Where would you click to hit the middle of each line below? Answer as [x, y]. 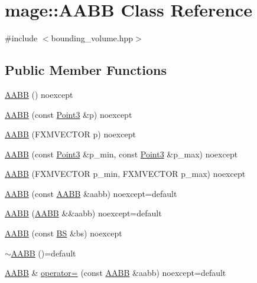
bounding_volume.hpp [92, 38]
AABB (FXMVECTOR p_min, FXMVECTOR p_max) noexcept [125, 174]
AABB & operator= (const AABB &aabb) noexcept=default [116, 273]
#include [21, 38]
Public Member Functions [86, 70]
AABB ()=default [43, 253]
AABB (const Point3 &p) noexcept [69, 114]
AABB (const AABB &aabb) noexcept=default [91, 193]
